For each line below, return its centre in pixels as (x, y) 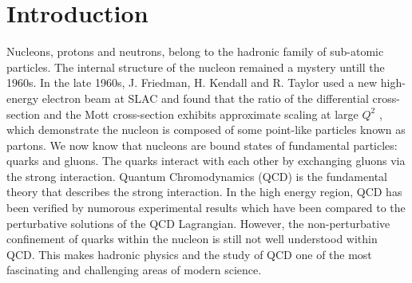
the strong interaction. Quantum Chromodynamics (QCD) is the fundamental (197, 176)
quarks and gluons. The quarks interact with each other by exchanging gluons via (206, 161)
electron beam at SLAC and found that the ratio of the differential (205, 98)
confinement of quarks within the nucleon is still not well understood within (192, 239)
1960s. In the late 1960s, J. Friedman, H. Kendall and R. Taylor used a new (192, 83)
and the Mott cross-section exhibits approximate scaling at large (201, 114)
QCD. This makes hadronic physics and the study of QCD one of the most (189, 254)
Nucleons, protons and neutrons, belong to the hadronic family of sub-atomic (195, 51)
